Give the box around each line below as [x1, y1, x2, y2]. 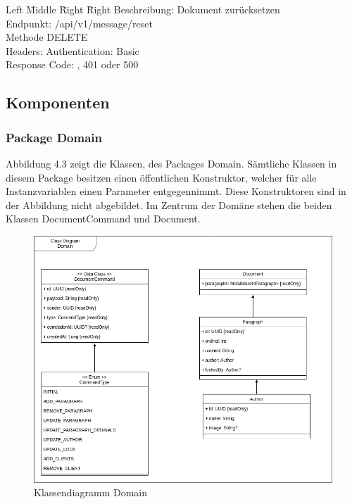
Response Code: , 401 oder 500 [6, 57, 139, 72]
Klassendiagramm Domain [34, 485, 147, 500]
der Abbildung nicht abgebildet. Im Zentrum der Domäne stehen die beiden [6, 197, 332, 212]
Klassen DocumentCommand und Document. [6, 211, 201, 226]
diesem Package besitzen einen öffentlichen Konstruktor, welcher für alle [6, 170, 317, 184]
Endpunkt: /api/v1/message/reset [6, 15, 153, 30]
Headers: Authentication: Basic [6, 43, 139, 58]
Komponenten [6, 92, 110, 113]
